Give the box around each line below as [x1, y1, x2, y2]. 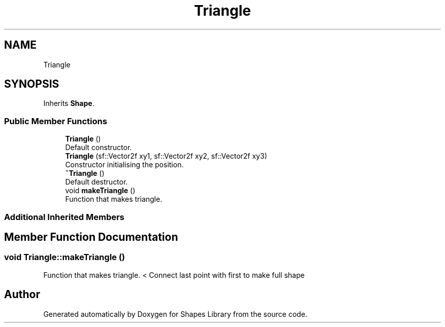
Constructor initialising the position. [65, 160, 184, 169]
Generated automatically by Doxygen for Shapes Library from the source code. [43, 309, 307, 318]
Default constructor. [65, 143, 132, 152]
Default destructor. [65, 177, 128, 187]
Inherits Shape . [43, 99, 94, 108]
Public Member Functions [4, 116, 107, 126]
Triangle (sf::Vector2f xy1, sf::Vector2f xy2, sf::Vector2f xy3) [65, 152, 267, 161]
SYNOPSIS [4, 78, 59, 91]
